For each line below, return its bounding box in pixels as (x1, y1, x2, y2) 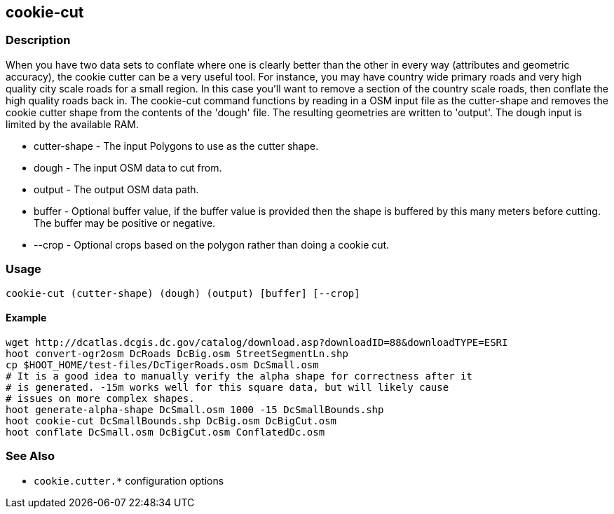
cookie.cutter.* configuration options (34, 474, 224, 487)
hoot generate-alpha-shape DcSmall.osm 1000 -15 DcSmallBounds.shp (6, 403, 384, 415)
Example (6, 312, 47, 324)
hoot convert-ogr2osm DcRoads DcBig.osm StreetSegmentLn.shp (6, 347, 348, 359)
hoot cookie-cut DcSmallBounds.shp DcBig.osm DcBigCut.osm (6, 415, 337, 426)
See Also (6, 449, 55, 464)
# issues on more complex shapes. (6, 392, 195, 404)
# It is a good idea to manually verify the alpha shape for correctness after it (6, 370, 472, 382)
